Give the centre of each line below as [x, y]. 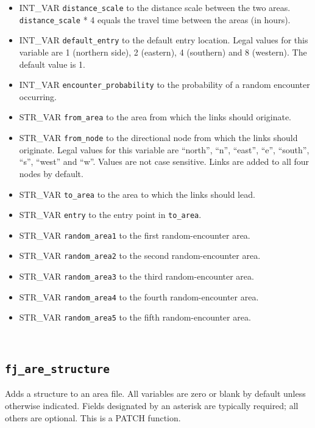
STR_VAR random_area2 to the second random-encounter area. [140, 256]
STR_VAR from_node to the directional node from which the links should [158, 138]
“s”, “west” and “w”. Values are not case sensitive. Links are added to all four [164, 161]
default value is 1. [52, 64]
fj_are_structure [57, 369]
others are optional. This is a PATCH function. [93, 417]
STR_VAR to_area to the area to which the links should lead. [137, 194]
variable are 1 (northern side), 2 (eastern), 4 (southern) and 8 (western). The [163, 52]
